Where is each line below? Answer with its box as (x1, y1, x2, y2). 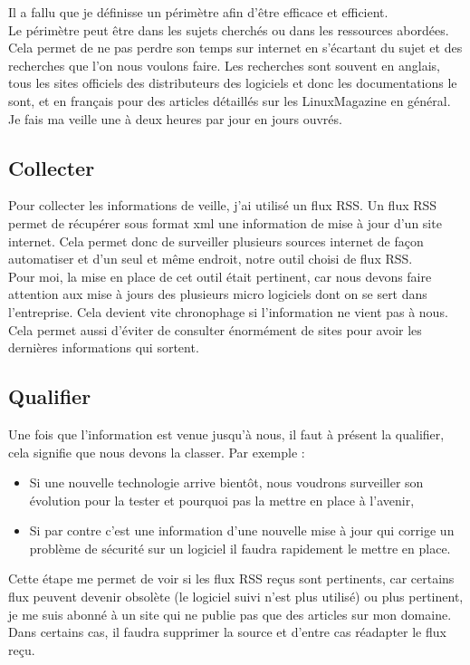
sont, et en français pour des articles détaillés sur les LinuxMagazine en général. (8, 91, 451, 110)
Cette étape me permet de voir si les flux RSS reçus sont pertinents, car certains (8, 569, 455, 588)
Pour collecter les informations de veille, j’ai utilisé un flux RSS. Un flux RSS (8, 196, 437, 215)
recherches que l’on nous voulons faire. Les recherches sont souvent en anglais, (8, 55, 440, 74)
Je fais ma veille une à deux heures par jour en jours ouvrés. (8, 109, 342, 128)
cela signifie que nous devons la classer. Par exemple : (8, 442, 305, 461)
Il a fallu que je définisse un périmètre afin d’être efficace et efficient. (8, 3, 388, 21)
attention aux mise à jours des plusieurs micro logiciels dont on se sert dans (8, 284, 427, 304)
